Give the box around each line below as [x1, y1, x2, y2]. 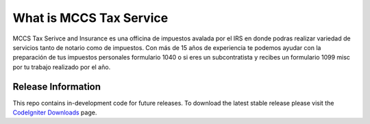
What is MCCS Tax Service [12, 10, 169, 25]
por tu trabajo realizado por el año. [12, 62, 111, 71]
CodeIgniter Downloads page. [12, 108, 97, 116]
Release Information [12, 81, 101, 92]
